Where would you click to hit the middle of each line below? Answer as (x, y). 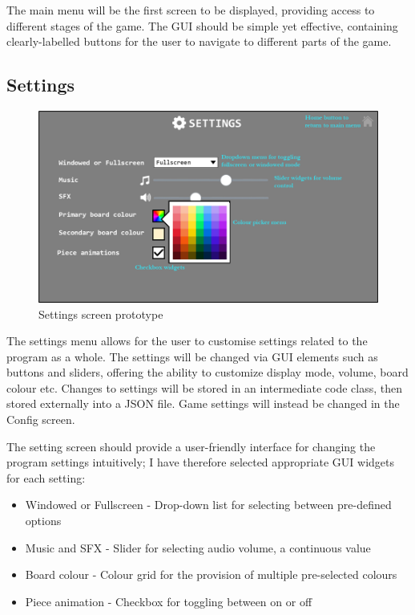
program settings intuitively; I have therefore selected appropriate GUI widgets (201, 462)
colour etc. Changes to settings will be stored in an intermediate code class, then (205, 387)
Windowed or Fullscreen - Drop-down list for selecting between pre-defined (208, 505)
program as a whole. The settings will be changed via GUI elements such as (192, 356)
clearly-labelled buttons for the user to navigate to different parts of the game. (199, 41)
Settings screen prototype (101, 314)
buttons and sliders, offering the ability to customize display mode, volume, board (207, 372)
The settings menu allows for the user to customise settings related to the (187, 341)
